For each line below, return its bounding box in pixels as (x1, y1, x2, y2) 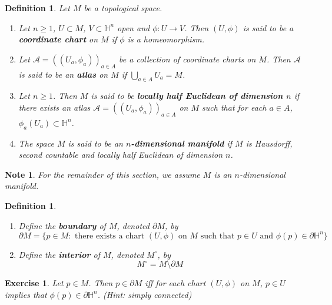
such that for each (202, 101, 267, 113)
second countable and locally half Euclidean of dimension (18, 148, 223, 161)
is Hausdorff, (245, 137, 293, 149)
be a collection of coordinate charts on (119, 52, 256, 65)
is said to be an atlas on (18, 68, 108, 80)
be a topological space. (84, 2, 162, 14)
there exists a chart (75, 231, 145, 240)
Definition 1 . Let (5, 2, 70, 14)
